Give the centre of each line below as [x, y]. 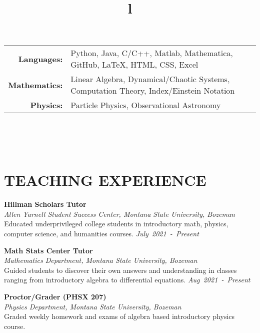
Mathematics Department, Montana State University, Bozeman [101, 260]
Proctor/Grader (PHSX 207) [55, 297]
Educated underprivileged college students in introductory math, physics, [116, 224]
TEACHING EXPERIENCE [105, 180]
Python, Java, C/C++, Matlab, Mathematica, [152, 53]
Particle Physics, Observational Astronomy [146, 105]
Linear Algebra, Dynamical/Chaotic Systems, [150, 79]
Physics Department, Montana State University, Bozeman [93, 306]
